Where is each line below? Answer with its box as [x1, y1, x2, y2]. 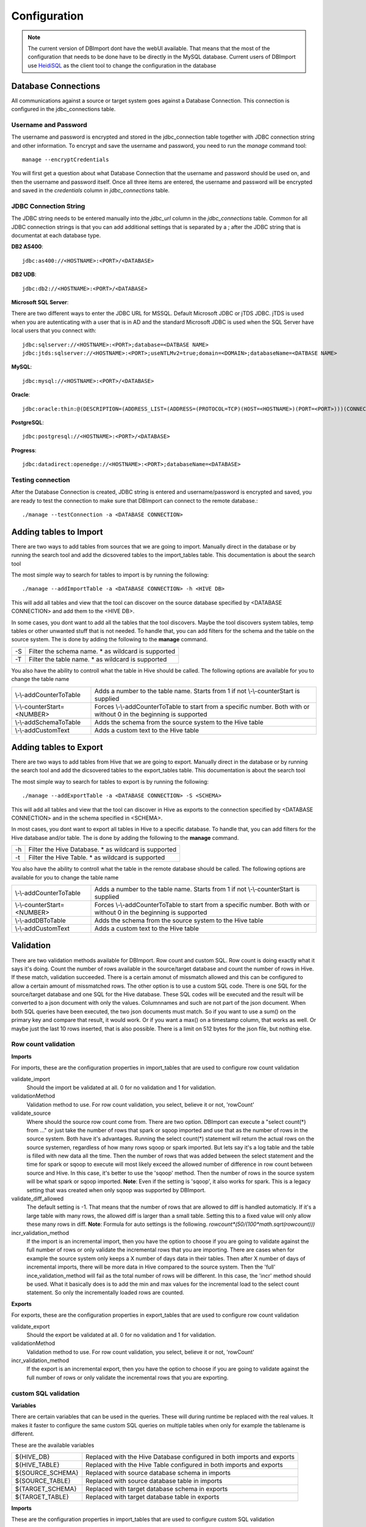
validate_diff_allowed [11, 1195, 64, 1203]
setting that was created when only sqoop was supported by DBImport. [26, 1186, 206, 1194]
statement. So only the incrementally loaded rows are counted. [26, 1289, 184, 1296]
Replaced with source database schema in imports [85, 1468, 231, 1477]
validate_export [11, 1322, 50, 1330]
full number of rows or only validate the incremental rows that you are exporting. [26, 1374, 229, 1381]
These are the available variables [11, 1441, 95, 1449]
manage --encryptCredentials [22, 156, 109, 163]
